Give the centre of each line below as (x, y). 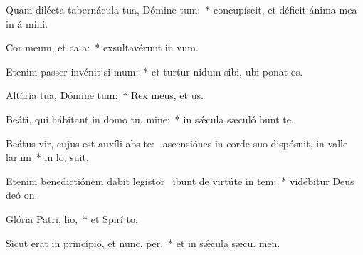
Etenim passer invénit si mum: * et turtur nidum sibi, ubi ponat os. (154, 71)
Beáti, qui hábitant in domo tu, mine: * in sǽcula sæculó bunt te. (150, 119)
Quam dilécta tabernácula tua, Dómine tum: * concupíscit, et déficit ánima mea (181, 9)
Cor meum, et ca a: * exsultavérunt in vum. (102, 47)
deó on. (22, 195)
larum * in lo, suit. (47, 157)
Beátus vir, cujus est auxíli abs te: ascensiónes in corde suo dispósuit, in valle (177, 143)
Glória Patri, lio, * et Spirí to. (72, 218)
